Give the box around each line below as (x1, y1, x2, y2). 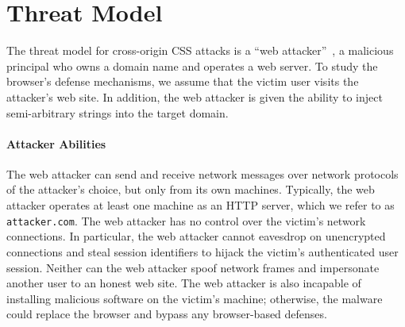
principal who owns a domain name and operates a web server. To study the (6, 57, 378, 74)
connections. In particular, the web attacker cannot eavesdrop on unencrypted (6, 228, 386, 244)
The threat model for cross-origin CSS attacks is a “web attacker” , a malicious (6, 42, 394, 59)
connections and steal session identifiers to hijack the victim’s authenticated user (6, 243, 399, 260)
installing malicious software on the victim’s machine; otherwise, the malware (6, 290, 383, 306)
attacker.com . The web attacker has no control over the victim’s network (6, 212, 366, 229)
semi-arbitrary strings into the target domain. (6, 104, 229, 121)
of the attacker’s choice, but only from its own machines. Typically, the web (6, 181, 375, 198)
